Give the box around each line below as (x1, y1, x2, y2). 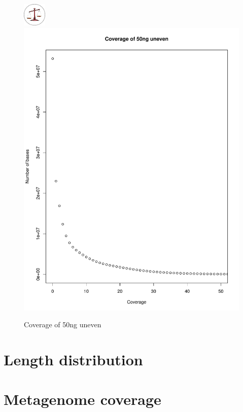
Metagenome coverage (4, 389, 161, 409)
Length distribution (4, 349, 143, 369)
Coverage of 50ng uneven (24, 319, 101, 330)
